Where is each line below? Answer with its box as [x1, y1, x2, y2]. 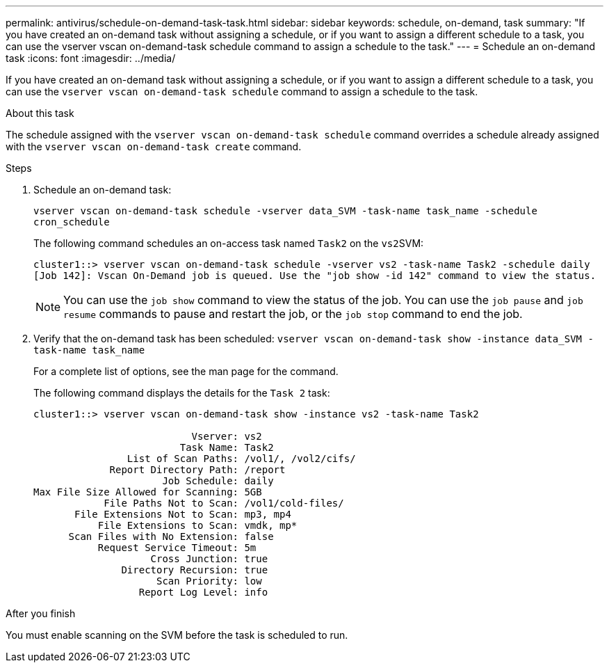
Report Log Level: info [138, 587, 268, 598]
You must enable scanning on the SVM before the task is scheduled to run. [6, 629, 348, 641]
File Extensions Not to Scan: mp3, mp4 [74, 509, 291, 520]
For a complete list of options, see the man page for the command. [33, 365, 339, 377]
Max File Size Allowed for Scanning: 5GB [33, 486, 262, 498]
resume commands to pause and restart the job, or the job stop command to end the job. [63, 307, 523, 321]
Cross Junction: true [150, 553, 268, 564]
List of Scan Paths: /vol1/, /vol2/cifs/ [127, 453, 356, 464]
